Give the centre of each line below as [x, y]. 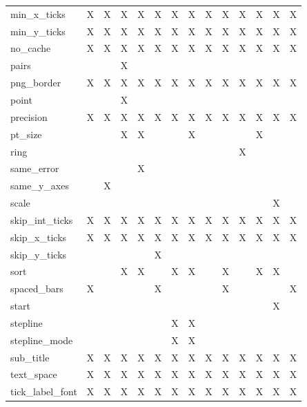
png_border [36, 83]
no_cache [31, 48]
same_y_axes [40, 186]
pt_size [26, 134]
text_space [34, 374]
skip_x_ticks [39, 237]
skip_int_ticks [42, 219]
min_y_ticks [38, 31]
